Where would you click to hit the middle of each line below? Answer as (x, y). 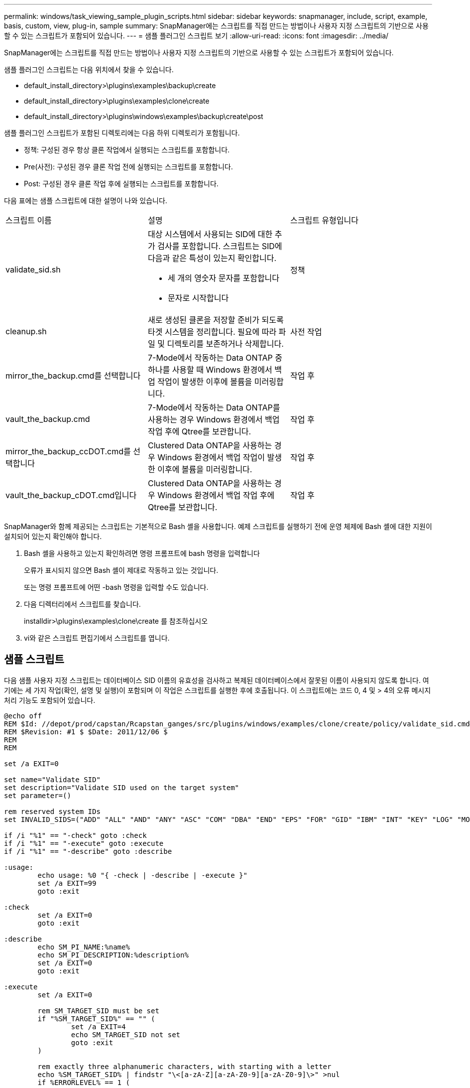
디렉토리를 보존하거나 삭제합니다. (225, 344)
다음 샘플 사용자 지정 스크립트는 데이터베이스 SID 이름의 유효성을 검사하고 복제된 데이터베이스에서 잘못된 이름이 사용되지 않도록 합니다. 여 (217, 680)
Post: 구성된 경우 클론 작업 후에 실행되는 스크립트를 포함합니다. (121, 184)
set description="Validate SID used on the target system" (122, 787)
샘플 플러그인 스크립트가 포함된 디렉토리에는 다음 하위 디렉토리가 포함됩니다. (122, 133)
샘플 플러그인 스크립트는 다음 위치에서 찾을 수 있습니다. (89, 69)
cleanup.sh (26, 331)
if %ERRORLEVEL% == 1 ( (84, 1082)
